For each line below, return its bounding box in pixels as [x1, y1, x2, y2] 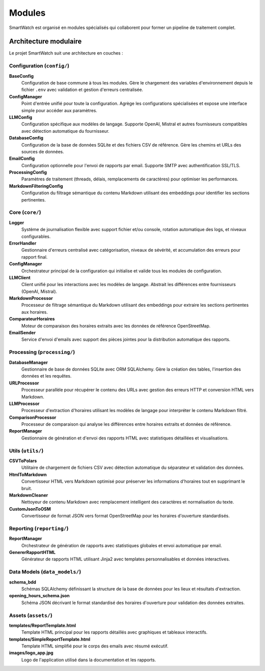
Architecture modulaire [9, 37, 82, 46]
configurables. [21, 233, 51, 239]
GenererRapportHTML [9, 550, 56, 555]
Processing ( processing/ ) [9, 349, 76, 356]
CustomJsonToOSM [9, 506, 51, 512]
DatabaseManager [9, 359, 48, 365]
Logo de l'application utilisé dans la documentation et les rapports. [21, 657, 157, 663]
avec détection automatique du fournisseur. [21, 128, 110, 134]
